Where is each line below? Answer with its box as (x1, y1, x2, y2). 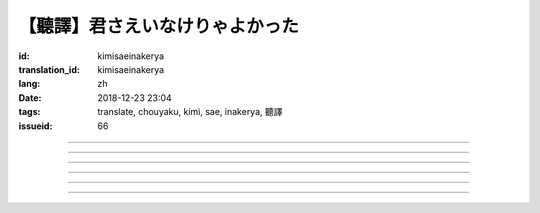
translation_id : (18, 63, 80, 75)
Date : (18, 91, 42, 104)
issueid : (18, 120, 53, 132)
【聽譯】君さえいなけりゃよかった (18, 15, 300, 37)
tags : (18, 106, 41, 118)
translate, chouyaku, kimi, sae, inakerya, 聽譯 (97, 106, 284, 118)
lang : (18, 78, 41, 90)
